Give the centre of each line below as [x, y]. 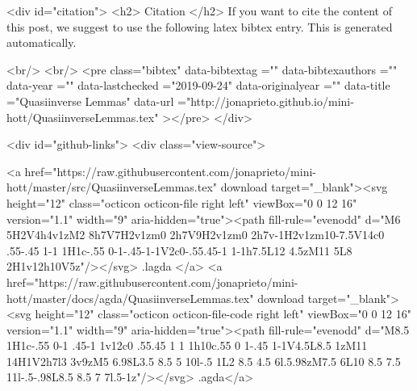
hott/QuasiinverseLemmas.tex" [83, 117]
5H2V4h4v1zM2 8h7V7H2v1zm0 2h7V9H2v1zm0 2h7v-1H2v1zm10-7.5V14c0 [196, 235]
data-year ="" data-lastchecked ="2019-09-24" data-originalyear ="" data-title [198, 85]
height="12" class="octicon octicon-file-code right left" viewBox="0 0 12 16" [223, 314]
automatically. [42, 42]
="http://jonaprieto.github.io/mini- [266, 101]
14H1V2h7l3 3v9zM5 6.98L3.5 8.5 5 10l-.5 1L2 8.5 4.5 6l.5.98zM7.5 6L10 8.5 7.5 [204, 361]
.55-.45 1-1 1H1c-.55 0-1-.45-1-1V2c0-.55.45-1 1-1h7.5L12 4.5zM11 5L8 [179, 250]
